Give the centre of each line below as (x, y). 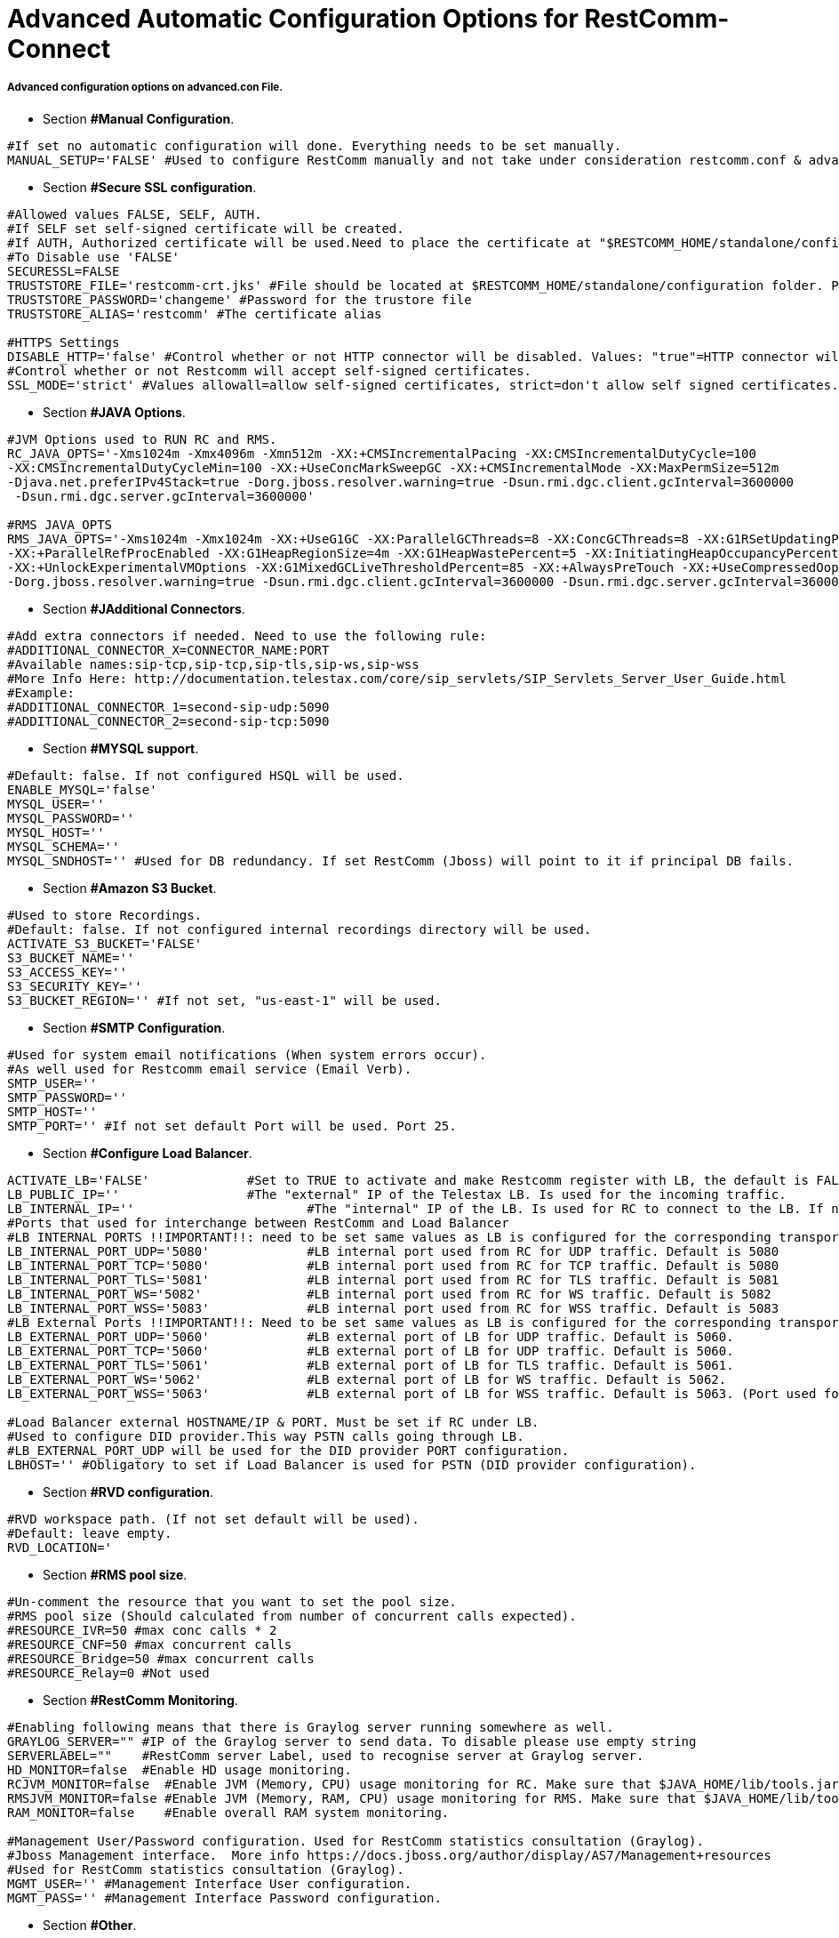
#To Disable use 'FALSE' (93, 257)
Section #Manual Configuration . (139, 118)
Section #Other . (90, 1925)
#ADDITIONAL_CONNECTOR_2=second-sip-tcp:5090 (168, 721)
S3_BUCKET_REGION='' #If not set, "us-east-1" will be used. (224, 1000)
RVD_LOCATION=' (60, 1547)
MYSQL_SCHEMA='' (64, 846)
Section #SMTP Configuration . (134, 1027)
